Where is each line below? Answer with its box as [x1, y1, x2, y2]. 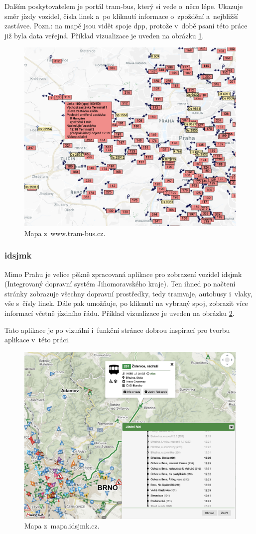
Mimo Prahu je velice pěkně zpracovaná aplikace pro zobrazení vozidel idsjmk [4, 268, 242, 279]
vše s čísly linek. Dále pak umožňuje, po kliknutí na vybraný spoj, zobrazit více [4, 298, 248, 308]
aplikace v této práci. [4, 334, 70, 345]
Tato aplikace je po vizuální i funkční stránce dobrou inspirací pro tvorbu [4, 324, 230, 335]
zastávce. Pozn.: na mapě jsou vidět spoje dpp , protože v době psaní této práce [4, 20, 248, 31]
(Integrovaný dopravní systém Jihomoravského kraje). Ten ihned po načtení [4, 278, 236, 289]
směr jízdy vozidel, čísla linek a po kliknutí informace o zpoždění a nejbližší [4, 10, 238, 21]
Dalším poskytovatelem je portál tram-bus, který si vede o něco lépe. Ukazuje [4, 1, 243, 11]
